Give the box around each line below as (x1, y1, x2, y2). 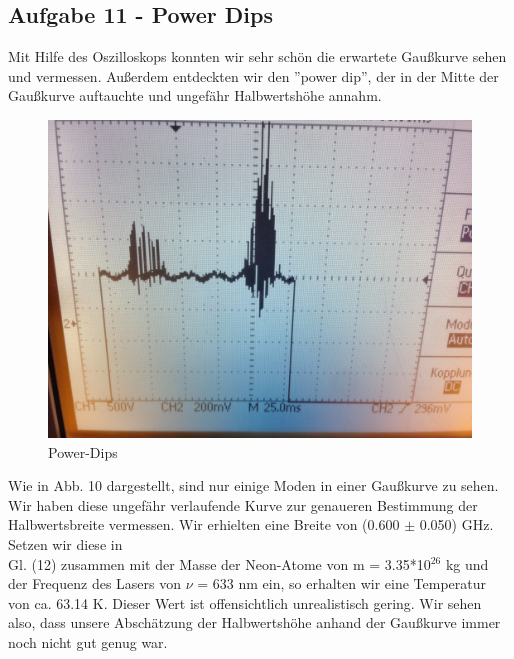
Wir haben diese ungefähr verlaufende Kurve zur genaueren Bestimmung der (8, 494, 478, 515)
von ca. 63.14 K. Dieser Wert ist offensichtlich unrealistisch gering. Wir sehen (8, 592, 482, 613)
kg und (445, 553, 489, 574)
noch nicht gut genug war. (8, 631, 168, 652)
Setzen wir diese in (8, 533, 123, 554)
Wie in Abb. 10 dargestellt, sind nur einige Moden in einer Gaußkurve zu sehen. (8, 475, 499, 496)
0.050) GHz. (419, 514, 494, 535)
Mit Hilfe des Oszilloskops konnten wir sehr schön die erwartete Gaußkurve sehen (8, 46, 507, 67)
